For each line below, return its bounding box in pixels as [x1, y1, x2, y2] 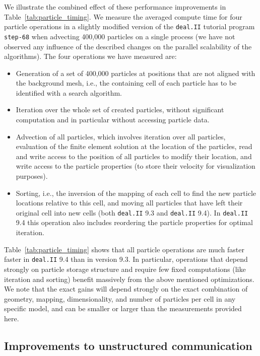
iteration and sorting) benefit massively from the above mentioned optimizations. [4, 273, 254, 284]
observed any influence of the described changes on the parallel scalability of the [4, 41, 252, 51]
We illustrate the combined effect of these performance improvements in [4, 2, 226, 12]
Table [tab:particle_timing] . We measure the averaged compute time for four [4, 11, 242, 22]
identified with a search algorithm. [16, 87, 122, 98]
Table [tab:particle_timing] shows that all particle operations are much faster [4, 244, 244, 254]
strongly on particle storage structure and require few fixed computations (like [4, 263, 246, 274]
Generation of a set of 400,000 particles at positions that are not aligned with [16, 67, 255, 78]
